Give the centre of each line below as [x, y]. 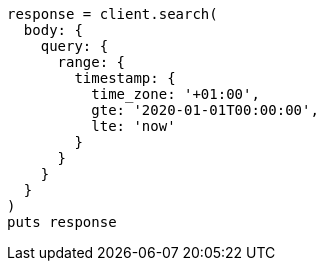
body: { [53, 30]
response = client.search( [112, 14]
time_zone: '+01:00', [175, 94]
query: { [74, 46]
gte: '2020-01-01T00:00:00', [205, 110]
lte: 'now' [133, 126]
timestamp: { [125, 78]
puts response [62, 222]
